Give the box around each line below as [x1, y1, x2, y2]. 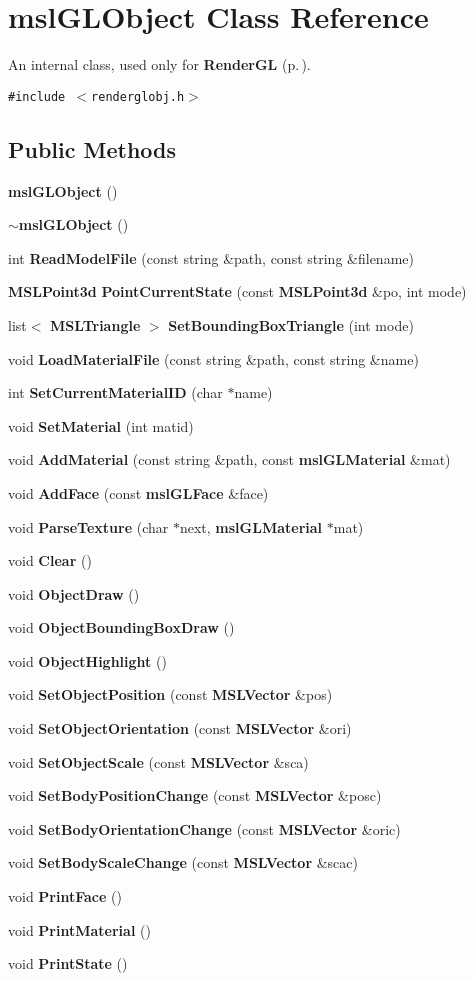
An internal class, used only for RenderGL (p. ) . [8, 54, 311, 75]
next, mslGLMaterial [179, 516, 323, 537]
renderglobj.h [91, 89, 185, 104]
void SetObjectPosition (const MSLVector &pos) [8, 684, 333, 705]
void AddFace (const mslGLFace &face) [8, 482, 269, 503]
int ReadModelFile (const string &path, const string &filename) [8, 247, 414, 268]
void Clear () [8, 550, 92, 571]
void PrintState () [8, 953, 128, 974]
